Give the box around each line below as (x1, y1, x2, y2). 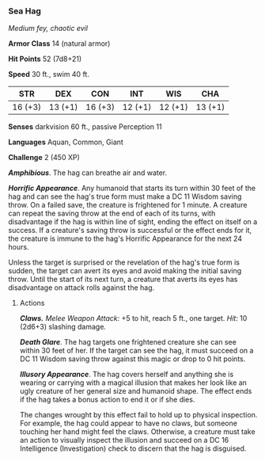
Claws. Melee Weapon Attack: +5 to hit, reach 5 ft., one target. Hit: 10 (19, 314, 248, 323)
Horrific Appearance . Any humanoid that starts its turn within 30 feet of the (8, 184, 256, 193)
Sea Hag (8, 6, 42, 17)
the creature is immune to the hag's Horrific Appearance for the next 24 (8, 234, 243, 243)
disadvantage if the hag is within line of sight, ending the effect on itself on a (8, 217, 258, 227)
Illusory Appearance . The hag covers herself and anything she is (19, 370, 234, 379)
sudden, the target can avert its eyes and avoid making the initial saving (8, 266, 242, 276)
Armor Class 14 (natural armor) (8, 39, 111, 48)
